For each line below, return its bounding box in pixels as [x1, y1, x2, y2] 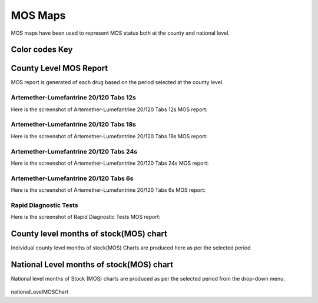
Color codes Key [11, 45, 73, 55]
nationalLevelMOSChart [11, 288, 69, 295]
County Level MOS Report [11, 64, 108, 74]
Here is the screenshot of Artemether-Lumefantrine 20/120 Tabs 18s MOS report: [11, 132, 208, 139]
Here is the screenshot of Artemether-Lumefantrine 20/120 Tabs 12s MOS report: [11, 106, 208, 113]
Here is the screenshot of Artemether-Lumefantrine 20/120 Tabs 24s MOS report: [11, 159, 209, 167]
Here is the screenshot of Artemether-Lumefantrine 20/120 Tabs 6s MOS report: [11, 187, 206, 194]
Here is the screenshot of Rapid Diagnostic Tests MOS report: [11, 214, 161, 221]
